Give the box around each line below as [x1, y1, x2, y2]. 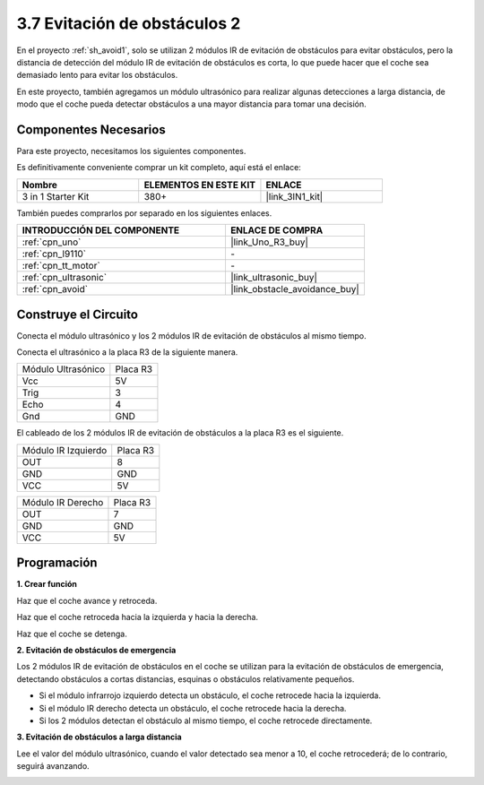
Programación [16, 556, 98, 571]
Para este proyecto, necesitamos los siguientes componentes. [16, 146, 246, 157]
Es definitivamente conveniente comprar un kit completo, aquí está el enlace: [16, 162, 302, 173]
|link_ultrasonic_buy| [229, 272, 318, 284]
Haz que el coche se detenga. [16, 628, 127, 639]
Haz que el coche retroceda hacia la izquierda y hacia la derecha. [16, 612, 259, 623]
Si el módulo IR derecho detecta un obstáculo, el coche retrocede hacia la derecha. [39, 703, 347, 713]
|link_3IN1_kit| [265, 190, 324, 203]
